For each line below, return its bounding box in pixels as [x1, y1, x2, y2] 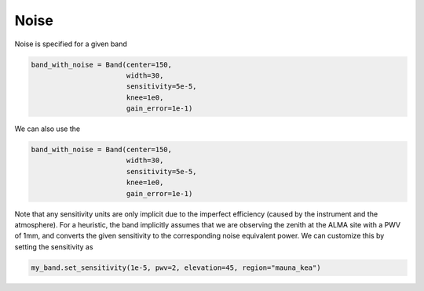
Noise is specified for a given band [14, 39, 127, 49]
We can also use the [14, 124, 81, 133]
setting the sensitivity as [14, 242, 93, 251]
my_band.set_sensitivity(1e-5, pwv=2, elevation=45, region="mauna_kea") [31, 263, 321, 272]
